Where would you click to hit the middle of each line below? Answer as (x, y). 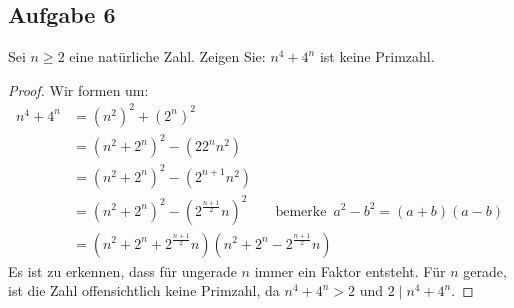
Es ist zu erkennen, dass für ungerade (122, 270)
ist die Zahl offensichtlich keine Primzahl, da (144, 290)
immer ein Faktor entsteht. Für (350, 270)
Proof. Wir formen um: (78, 89)
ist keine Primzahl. (377, 56)
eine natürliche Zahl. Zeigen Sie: (167, 56)
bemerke (301, 211)
